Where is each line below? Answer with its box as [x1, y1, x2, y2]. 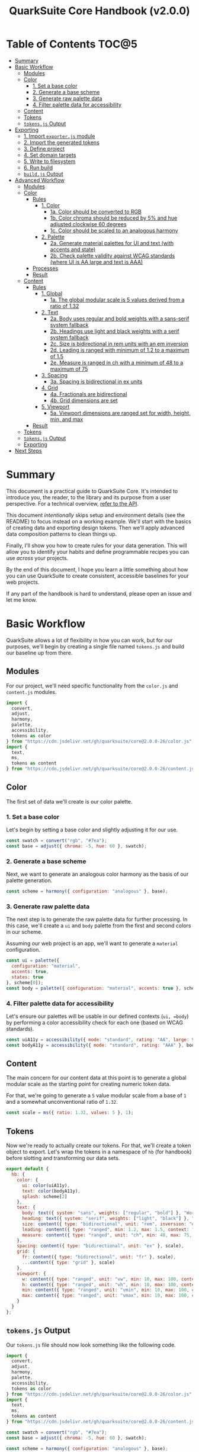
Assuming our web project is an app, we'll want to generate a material [6, 940, 178, 947]
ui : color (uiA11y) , [21, 1183, 70, 1188]
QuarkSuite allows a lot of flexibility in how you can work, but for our [6, 637, 173, 644]
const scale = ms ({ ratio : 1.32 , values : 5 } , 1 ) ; [6, 1110, 134, 1116]
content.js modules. [6, 688, 57, 695]
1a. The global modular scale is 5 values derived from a [50, 296, 185, 303]
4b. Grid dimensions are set [50, 397, 118, 404]
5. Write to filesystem [23, 158, 76, 165]
